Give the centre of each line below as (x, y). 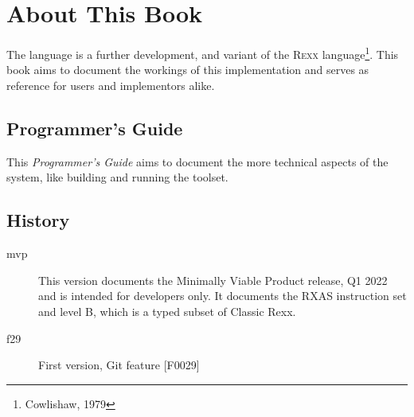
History (38, 220)
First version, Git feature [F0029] (119, 365)
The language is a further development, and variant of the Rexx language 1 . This (203, 53)
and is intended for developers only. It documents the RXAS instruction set (223, 296)
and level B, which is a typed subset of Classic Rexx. (167, 311)
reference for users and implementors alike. (111, 85)
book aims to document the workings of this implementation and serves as (188, 70)
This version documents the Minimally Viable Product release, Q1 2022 (213, 280)
